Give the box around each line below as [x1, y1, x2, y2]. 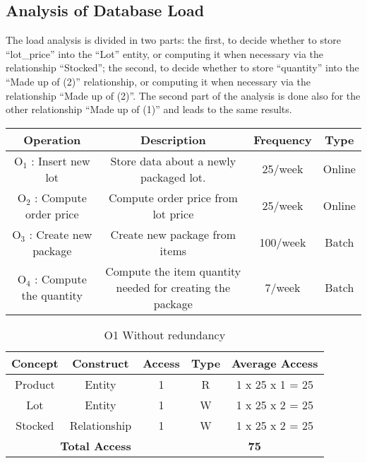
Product [14, 375, 55, 392]
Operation [23, 131, 81, 148]
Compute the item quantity [105, 262, 241, 279]
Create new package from [110, 225, 236, 242]
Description [140, 131, 206, 148]
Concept [11, 354, 59, 371]
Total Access [60, 437, 131, 454]
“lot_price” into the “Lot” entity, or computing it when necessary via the [6, 46, 324, 61]
